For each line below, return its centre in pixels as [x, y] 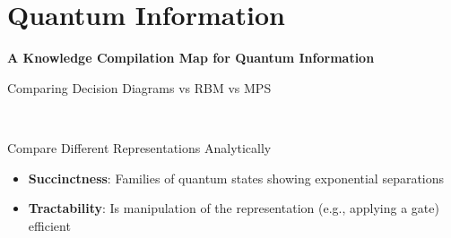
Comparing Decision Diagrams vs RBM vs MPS [139, 87]
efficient [49, 225]
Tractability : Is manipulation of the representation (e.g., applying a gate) [234, 208]
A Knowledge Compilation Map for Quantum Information [191, 58]
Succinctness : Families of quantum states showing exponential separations [236, 178]
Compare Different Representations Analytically [139, 147]
